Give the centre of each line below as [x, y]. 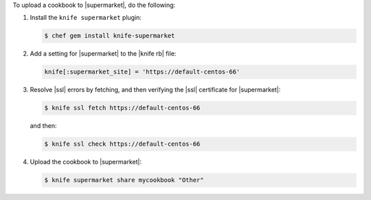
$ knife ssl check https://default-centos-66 [122, 144]
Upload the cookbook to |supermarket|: [86, 162]
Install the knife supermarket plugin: [86, 18]
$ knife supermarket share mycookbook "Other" [124, 180]
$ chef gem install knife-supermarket [110, 36]
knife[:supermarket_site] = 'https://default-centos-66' [142, 72]
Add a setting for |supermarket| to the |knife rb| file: [103, 54]
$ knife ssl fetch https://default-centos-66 [122, 108]
